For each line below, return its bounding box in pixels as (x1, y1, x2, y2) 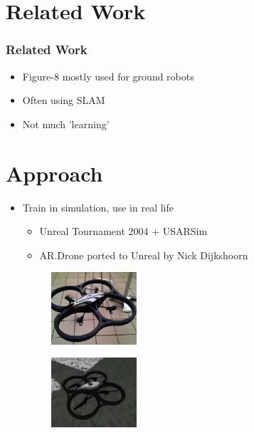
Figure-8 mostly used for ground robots (22, 68, 194, 83)
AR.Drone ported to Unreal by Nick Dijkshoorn (39, 247, 248, 262)
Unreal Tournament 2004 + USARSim (39, 224, 208, 239)
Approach (6, 158, 103, 187)
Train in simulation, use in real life (22, 199, 174, 214)
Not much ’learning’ (22, 116, 110, 131)
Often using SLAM (22, 93, 105, 108)
